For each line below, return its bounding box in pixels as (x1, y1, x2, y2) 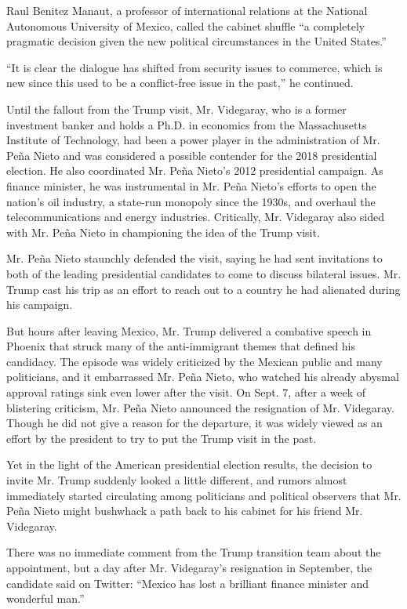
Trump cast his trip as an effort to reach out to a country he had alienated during (6, 281, 401, 297)
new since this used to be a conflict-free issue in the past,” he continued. (6, 74, 354, 91)
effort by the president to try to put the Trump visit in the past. (6, 430, 317, 446)
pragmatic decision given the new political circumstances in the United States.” (6, 33, 387, 49)
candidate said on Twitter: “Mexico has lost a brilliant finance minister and (6, 575, 369, 591)
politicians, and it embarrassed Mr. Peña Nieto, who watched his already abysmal (6, 368, 399, 385)
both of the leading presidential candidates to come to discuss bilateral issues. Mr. (6, 265, 402, 281)
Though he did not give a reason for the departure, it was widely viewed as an (6, 415, 383, 431)
